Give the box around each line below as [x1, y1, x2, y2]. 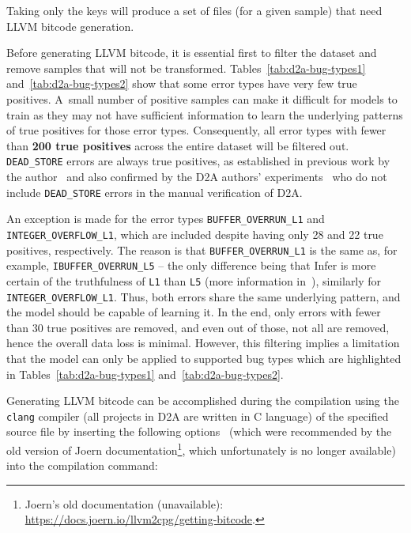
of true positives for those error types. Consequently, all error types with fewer [6, 122, 386, 138]
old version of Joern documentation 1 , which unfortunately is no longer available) [6, 440, 396, 458]
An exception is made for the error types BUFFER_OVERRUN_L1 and [6, 210, 325, 227]
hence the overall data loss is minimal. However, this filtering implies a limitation [6, 335, 400, 351]
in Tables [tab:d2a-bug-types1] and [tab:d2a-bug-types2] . [6, 365, 284, 382]
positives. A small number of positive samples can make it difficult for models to [6, 90, 398, 107]
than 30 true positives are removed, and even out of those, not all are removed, [6, 319, 390, 335]
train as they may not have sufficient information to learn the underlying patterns [6, 106, 403, 123]
